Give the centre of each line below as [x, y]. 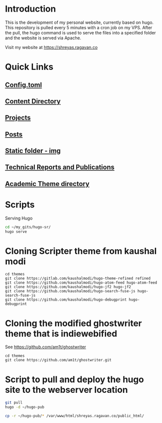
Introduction [31, 9]
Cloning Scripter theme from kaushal [81, 251]
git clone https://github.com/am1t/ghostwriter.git [58, 360]
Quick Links [29, 67]
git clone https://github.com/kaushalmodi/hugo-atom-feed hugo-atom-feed [81, 283]
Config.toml [24, 85]
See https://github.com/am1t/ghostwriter [46, 347]
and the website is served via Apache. [43, 38]
